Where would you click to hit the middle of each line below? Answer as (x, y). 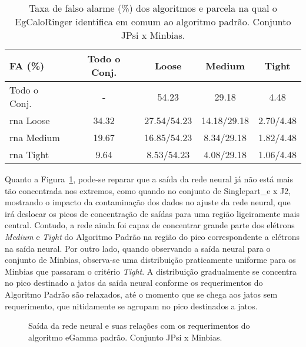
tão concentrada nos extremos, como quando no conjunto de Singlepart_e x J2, (148, 190)
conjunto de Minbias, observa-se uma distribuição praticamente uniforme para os (150, 260)
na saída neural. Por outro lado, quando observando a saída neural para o (138, 248)
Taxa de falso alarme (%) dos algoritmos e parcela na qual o (153, 8)
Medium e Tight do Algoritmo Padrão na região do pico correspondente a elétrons (152, 236)
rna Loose (30, 120)
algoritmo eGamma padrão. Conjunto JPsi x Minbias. (125, 337)
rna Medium (35, 137)
